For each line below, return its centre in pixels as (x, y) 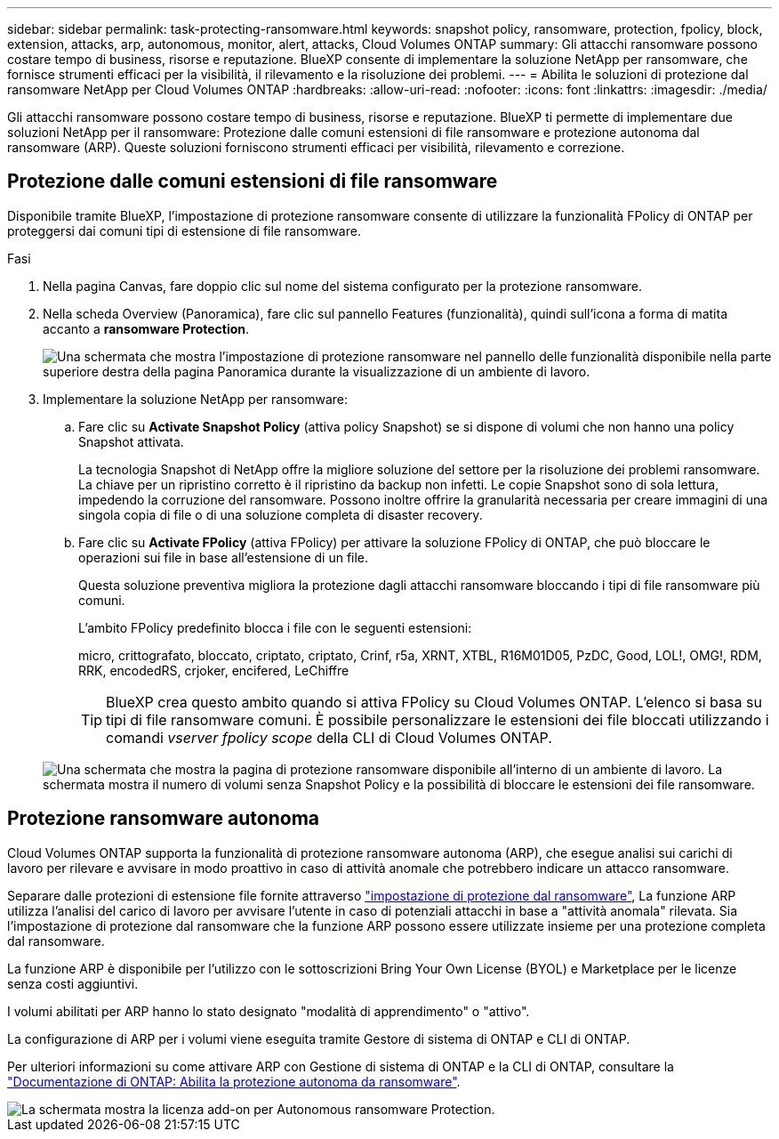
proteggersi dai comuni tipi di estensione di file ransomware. (184, 230)
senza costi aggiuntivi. (73, 983)
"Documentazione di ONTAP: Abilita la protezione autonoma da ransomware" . (234, 1081)
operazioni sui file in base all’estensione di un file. (224, 557)
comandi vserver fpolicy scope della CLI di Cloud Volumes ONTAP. (329, 737)
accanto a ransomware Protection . (146, 328)
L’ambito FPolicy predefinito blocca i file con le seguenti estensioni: (275, 627)
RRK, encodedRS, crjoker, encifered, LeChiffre (214, 670)
